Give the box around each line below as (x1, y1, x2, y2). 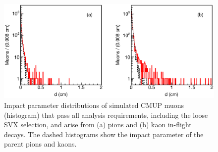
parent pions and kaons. (4, 139, 77, 149)
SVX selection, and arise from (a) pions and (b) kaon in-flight (4, 119, 192, 130)
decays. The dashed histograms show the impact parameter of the (4, 129, 204, 139)
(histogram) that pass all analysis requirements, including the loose (4, 109, 208, 120)
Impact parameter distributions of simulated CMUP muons (4, 100, 184, 110)
